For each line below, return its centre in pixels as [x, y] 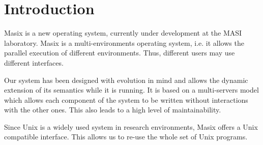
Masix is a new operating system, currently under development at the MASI [123, 33]
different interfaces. [34, 62]
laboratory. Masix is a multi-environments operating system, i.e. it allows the [124, 42]
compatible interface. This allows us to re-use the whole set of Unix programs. [126, 137]
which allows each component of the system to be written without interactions [126, 99]
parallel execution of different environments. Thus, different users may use [120, 53]
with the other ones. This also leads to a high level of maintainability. [113, 110]
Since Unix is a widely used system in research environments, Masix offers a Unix [131, 126]
